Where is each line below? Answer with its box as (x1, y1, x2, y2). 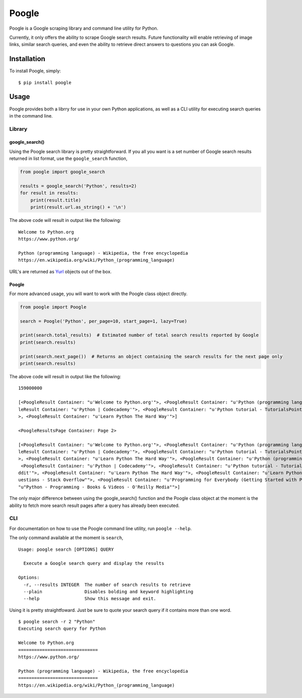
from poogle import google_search (20, 169, 105, 175)
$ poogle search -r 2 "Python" (18, 619, 96, 625)
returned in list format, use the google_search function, (9, 155, 128, 161)
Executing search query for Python (18, 626, 106, 631)
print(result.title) (30, 197, 82, 203)
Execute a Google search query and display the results (23, 560, 165, 566)
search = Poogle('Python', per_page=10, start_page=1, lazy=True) (20, 318, 187, 324)
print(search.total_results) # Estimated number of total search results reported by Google (20, 332, 259, 338)
